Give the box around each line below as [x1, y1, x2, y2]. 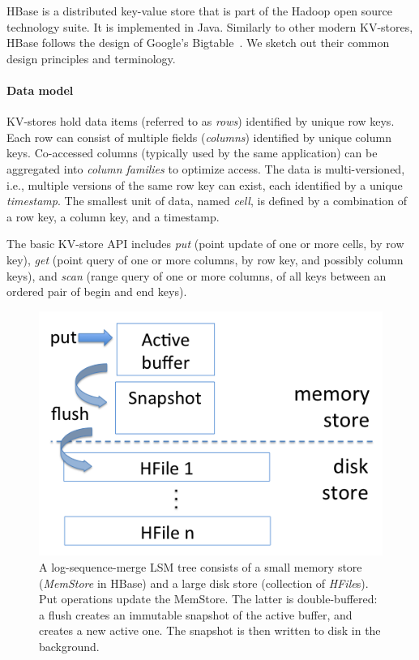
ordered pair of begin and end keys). [6, 283, 187, 300]
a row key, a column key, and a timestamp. [6, 208, 220, 225]
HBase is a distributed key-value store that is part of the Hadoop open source [6, 2, 393, 19]
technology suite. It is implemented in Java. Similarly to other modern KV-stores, [6, 18, 413, 35]
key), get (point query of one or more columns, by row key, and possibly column [6, 251, 404, 268]
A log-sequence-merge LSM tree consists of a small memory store [39, 559, 362, 576]
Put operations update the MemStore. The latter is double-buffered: [39, 590, 378, 607]
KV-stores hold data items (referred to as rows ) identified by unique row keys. [6, 113, 395, 130]
